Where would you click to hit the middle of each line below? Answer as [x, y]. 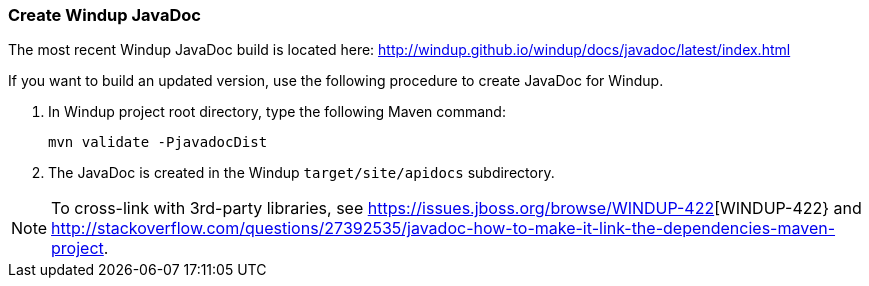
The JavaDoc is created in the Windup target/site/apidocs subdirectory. [301, 173]
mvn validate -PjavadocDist [158, 142]
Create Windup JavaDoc [104, 15]
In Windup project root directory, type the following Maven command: [277, 112]
